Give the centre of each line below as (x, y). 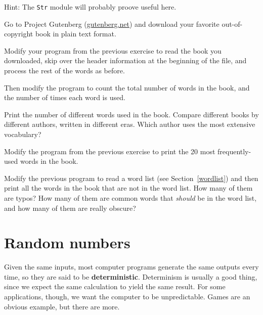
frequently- (234, 151)
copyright (19, 34)
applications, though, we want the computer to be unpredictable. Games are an (127, 297)
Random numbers (67, 242)
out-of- (232, 24)
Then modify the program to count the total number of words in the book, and (127, 87)
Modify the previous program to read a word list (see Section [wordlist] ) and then (131, 178)
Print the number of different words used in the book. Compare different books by (131, 114)
